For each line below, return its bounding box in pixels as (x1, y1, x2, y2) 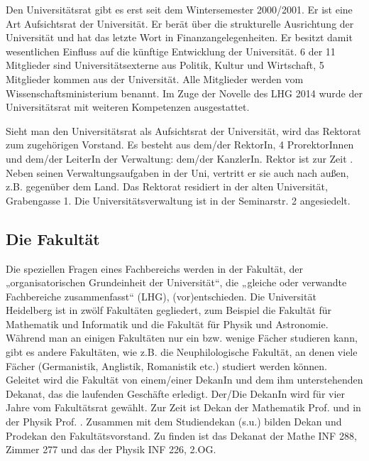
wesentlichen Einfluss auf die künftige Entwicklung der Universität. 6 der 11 (6, 43, 336, 58)
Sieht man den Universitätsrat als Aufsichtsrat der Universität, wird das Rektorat (6, 123, 361, 138)
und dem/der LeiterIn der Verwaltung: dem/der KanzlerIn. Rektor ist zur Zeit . (6, 151, 353, 166)
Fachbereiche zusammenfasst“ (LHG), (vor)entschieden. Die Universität (6, 288, 316, 303)
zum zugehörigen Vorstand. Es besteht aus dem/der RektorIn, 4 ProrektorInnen (6, 137, 354, 152)
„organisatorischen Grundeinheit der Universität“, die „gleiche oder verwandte (6, 275, 347, 290)
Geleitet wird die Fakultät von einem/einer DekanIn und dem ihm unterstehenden (6, 372, 363, 387)
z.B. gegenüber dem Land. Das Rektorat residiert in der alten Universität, (6, 179, 328, 194)
